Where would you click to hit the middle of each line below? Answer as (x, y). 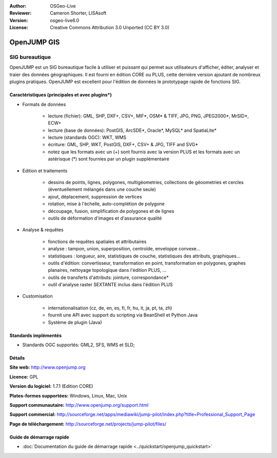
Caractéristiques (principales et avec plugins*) (61, 95)
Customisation (38, 296)
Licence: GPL (24, 376)
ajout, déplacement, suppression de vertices (95, 196)
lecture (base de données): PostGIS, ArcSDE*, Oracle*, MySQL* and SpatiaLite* (132, 130)
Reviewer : (21, 13)
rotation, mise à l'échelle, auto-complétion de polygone (106, 204)
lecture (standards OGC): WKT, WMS (87, 137)
